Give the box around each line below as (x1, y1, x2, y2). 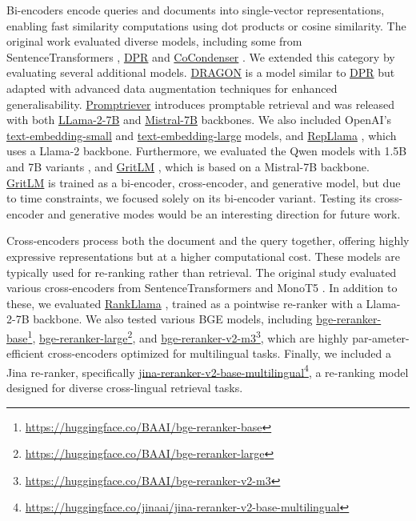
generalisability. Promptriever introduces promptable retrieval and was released (6, 95, 395, 112)
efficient (6, 345, 45, 362)
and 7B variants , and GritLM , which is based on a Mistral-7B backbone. (6, 158, 370, 174)
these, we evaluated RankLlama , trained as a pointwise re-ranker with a (6, 295, 362, 311)
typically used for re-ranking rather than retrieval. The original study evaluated (6, 263, 397, 280)
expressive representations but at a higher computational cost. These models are (6, 247, 400, 264)
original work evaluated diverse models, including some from (6, 33, 302, 50)
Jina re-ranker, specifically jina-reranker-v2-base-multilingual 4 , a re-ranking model (6, 361, 409, 380)
